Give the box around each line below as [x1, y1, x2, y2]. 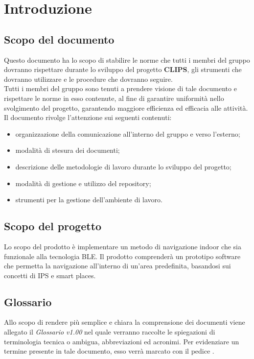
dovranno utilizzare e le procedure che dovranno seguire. [4, 73, 173, 84]
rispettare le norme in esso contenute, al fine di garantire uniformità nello [4, 93, 224, 103]
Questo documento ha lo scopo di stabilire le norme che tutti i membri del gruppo [4, 54, 250, 65]
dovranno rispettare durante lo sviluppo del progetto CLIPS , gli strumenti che [4, 64, 242, 74]
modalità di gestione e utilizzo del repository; [15, 178, 151, 188]
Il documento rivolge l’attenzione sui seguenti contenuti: [4, 112, 172, 122]
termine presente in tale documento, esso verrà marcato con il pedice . [4, 346, 214, 356]
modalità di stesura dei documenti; [15, 145, 120, 155]
